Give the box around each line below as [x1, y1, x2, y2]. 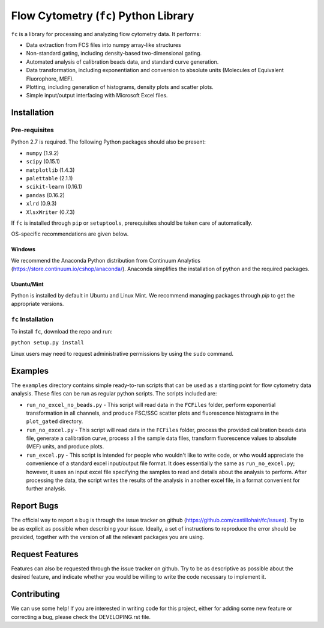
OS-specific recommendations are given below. [11, 230, 129, 237]
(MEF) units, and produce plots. [26, 443, 104, 450]
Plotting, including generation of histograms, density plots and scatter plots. [26, 83, 214, 90]
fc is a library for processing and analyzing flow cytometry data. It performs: [11, 30, 201, 37]
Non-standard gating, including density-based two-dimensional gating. [26, 50, 202, 57]
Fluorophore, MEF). [26, 75, 74, 82]
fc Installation [11, 315, 54, 323]
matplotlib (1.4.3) [26, 166, 75, 174]
